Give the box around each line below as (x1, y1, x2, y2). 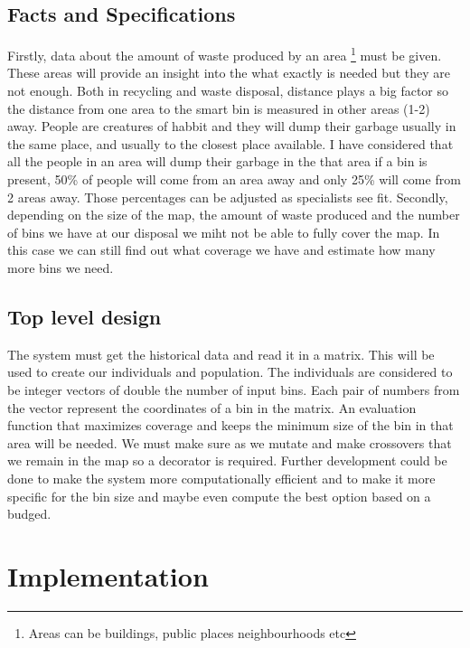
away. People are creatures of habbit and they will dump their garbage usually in (7, 117, 456, 136)
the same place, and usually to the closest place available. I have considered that (7, 134, 454, 153)
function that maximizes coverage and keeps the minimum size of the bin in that (7, 416, 454, 435)
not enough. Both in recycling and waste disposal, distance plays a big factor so (7, 81, 449, 100)
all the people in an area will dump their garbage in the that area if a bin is (7, 152, 428, 171)
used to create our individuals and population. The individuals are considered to (7, 362, 453, 381)
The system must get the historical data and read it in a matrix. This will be (7, 344, 435, 363)
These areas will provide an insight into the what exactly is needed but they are (7, 63, 451, 82)
